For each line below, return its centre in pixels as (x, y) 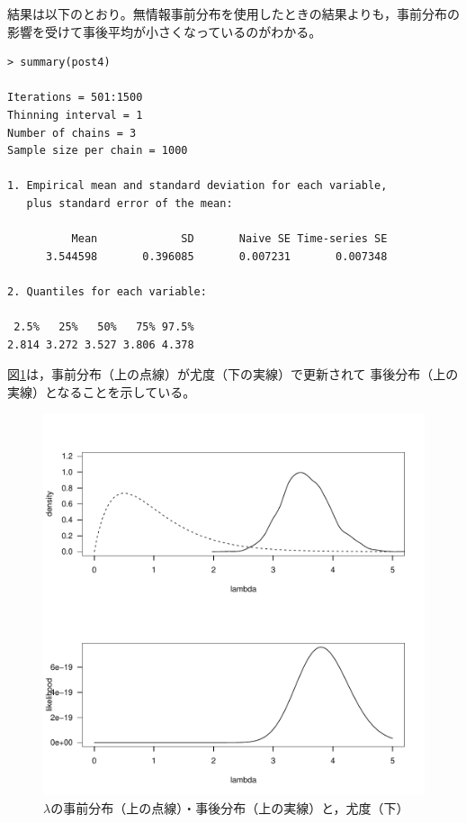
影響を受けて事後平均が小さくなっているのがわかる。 (165, 31)
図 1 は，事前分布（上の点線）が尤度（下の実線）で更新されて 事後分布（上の (233, 374)
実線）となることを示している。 (102, 391)
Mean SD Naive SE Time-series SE (229, 239)
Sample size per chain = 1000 (98, 151)
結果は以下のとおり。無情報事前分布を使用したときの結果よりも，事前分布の (233, 14)
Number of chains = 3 (72, 133)
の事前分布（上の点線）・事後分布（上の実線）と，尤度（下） (230, 808)
